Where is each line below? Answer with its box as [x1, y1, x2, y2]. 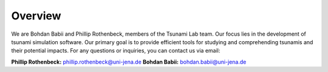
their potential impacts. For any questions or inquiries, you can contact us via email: [11, 47, 220, 54]
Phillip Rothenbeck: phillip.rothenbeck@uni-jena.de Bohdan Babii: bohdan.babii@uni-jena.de [11, 58, 247, 65]
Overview [11, 9, 61, 22]
